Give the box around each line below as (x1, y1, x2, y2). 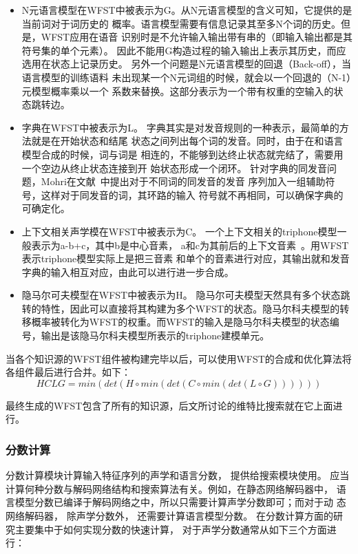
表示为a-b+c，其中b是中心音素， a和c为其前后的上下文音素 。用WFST (31, 237, 349, 252)
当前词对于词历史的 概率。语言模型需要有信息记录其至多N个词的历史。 (21, 16, 341, 30)
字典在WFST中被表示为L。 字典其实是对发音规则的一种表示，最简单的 (21, 120, 339, 134)
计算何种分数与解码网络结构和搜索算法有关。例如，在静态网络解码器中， (6, 481, 333, 496)
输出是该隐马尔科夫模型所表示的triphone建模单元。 (41, 328, 270, 343)
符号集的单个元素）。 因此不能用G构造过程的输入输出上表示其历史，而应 (21, 43, 346, 57)
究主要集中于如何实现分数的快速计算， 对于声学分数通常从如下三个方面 (6, 522, 327, 536)
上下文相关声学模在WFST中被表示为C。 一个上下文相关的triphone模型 (21, 224, 337, 238)
